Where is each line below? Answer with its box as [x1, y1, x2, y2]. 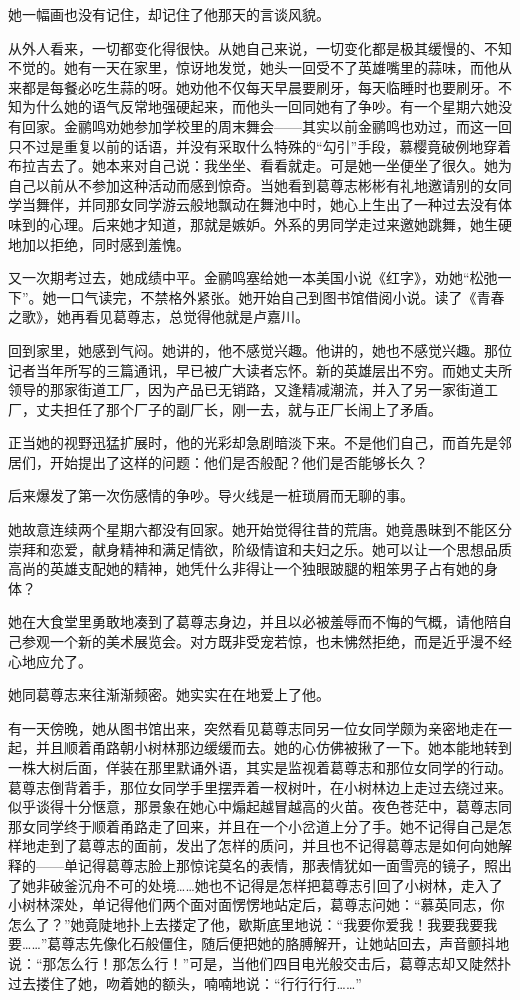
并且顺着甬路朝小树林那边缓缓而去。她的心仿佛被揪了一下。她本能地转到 [35, 737, 512, 758]
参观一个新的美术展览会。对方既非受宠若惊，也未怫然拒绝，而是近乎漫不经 [21, 631, 512, 652]
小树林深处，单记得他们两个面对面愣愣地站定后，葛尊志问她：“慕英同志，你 [8, 894, 505, 915]
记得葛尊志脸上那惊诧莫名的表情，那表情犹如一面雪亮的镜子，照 [77, 854, 498, 875]
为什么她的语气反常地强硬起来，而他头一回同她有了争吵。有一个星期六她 [21, 96, 498, 117]
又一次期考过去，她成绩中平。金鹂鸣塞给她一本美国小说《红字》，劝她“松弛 [8, 267, 498, 288]
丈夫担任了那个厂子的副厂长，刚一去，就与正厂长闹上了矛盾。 [35, 398, 442, 419]
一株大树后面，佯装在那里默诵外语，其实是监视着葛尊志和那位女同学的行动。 [8, 757, 512, 777]
